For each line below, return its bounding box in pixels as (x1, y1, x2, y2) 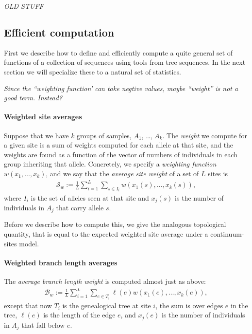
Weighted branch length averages (4, 257, 118, 267)
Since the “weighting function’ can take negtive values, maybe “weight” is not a (4, 83, 238, 93)
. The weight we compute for (162, 130, 247, 140)
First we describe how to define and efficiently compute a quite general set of (4, 47, 233, 57)
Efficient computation (4, 24, 115, 39)
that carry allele (56, 202, 104, 212)
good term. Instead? (4, 93, 63, 103)
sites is (208, 168, 228, 178)
